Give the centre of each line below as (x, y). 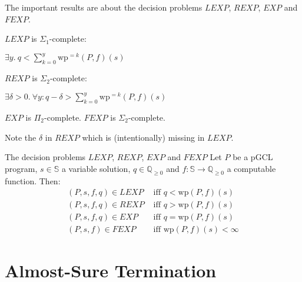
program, (21, 168)
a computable (251, 168)
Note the (21, 137)
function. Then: (33, 180)
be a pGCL (253, 157)
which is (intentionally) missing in (143, 137)
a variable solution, (96, 168)
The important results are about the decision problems (104, 7)
